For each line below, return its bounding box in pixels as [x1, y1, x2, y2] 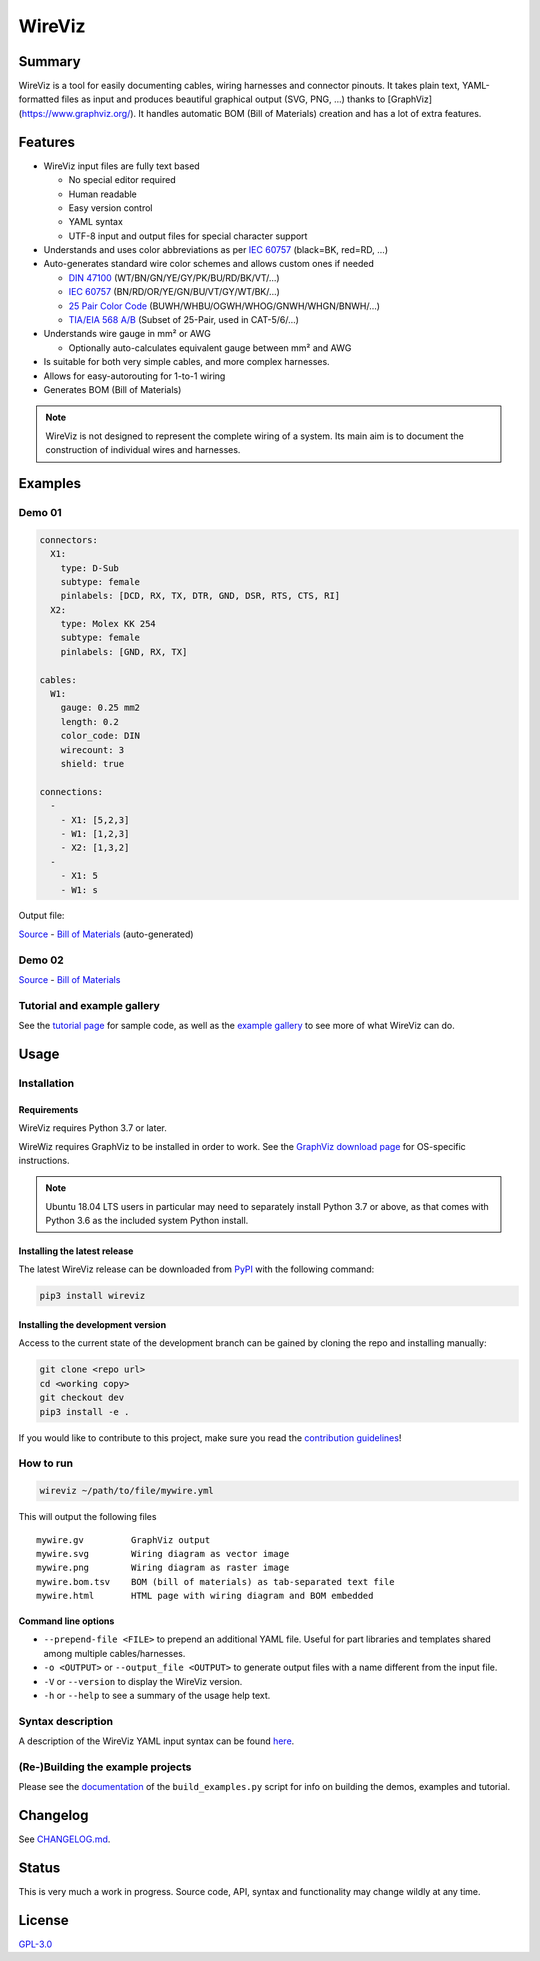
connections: [39, 786, 104, 797]
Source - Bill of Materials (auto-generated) [18, 928, 194, 940]
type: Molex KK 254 [60, 618, 157, 630]
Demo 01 [18, 505, 62, 519]
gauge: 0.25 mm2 [60, 702, 140, 714]
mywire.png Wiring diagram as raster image [36, 1562, 290, 1574]
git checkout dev [39, 1392, 125, 1404]
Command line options [18, 1615, 115, 1627]
